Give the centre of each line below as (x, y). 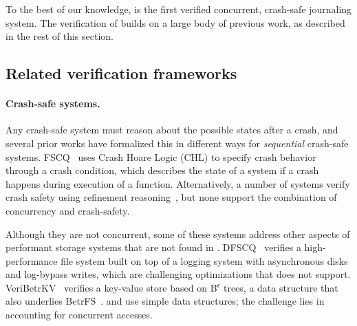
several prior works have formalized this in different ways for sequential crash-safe (177, 143)
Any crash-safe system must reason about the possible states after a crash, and (172, 130)
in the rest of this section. (60, 36)
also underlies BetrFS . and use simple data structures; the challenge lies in (165, 301)
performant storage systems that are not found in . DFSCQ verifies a (153, 247)
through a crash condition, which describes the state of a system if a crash (162, 170)
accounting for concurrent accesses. (79, 315)
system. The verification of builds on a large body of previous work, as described (175, 22)
